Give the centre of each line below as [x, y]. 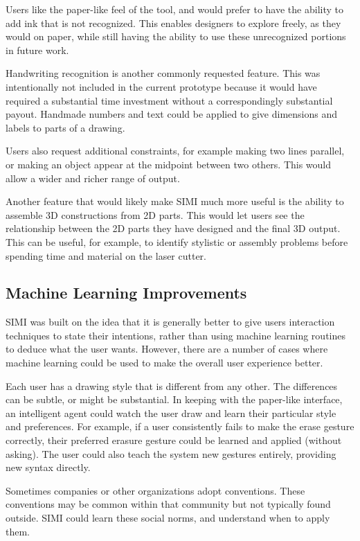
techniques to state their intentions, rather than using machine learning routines [175, 335]
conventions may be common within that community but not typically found [168, 504]
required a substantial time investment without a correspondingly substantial [169, 100]
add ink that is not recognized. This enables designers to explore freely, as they [173, 23]
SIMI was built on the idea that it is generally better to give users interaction [170, 322]
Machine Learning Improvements [126, 293]
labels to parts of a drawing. [65, 127]
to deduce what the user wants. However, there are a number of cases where [167, 349]
